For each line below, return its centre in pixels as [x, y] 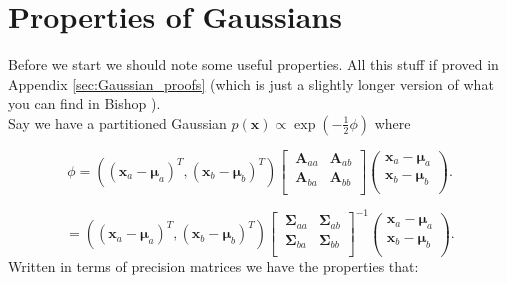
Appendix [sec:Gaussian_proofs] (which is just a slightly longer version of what [251, 83]
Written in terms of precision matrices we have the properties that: [213, 266]
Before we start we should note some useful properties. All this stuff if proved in [253, 64]
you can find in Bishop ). [84, 103]
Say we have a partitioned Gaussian [117, 122]
